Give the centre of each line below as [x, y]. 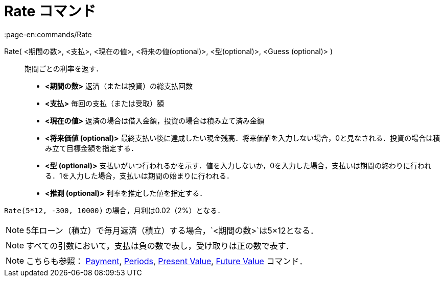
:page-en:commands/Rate [48, 34]
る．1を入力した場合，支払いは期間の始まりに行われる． [139, 175]
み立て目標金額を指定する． [91, 148]
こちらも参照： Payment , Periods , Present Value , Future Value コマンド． [167, 261]
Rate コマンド [50, 11]
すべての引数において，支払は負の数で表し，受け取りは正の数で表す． [160, 246]
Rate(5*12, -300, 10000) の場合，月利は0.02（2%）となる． [114, 210]
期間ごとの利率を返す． [64, 68]
